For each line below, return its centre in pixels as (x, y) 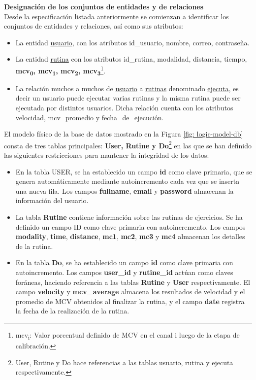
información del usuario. (52, 200)
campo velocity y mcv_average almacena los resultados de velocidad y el (130, 292)
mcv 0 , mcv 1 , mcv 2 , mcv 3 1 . (61, 70)
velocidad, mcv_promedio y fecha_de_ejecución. (90, 117)
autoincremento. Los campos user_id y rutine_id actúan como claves (124, 272)
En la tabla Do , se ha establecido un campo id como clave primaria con (124, 262)
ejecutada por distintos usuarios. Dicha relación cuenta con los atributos (124, 107)
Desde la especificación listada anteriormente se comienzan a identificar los (116, 16)
